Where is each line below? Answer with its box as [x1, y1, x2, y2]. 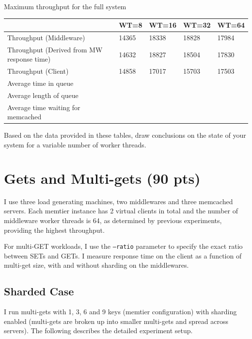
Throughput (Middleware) [7, 32, 85, 42]
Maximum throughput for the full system [4, 1, 126, 11]
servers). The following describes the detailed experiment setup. [4, 325, 193, 336]
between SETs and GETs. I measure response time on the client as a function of [4, 250, 242, 260]
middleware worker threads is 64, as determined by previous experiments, [4, 215, 222, 225]
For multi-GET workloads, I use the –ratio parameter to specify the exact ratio [4, 241, 243, 251]
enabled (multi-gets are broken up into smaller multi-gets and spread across [4, 316, 229, 326]
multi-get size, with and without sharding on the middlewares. [4, 260, 189, 270]
